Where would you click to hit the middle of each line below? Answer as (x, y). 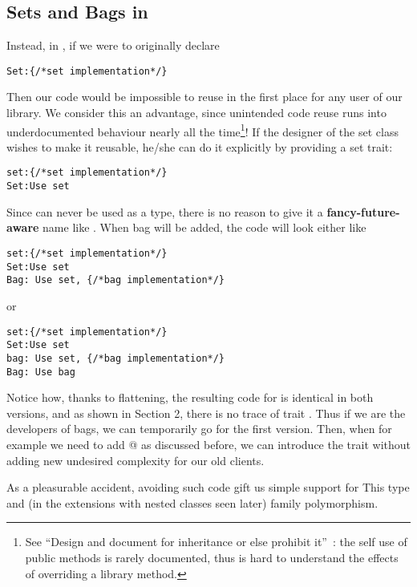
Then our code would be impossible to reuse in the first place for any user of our (204, 97)
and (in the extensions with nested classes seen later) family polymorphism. (192, 502)
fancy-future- (363, 211)
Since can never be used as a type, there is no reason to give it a (165, 211)
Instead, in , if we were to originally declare (113, 45)
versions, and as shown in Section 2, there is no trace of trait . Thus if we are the (206, 413)
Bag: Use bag (41, 372)
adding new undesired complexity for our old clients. (136, 460)
